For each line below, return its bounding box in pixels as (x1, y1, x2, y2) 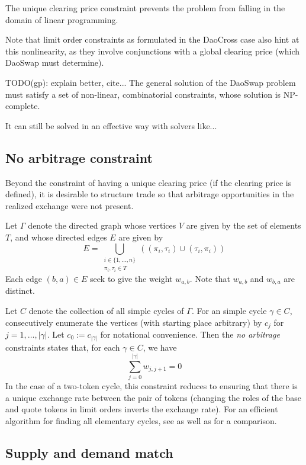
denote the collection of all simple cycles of (28, 304, 184, 316)
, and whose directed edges (10, 230, 107, 243)
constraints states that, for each (5, 341, 120, 353)
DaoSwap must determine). (5, 56, 104, 69)
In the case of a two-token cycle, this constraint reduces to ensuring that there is (5, 380, 298, 392)
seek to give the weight (89, 272, 173, 284)
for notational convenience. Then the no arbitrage (100, 328, 280, 341)
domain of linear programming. (5, 13, 118, 25)
